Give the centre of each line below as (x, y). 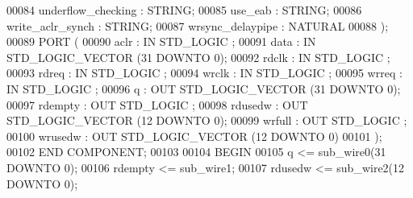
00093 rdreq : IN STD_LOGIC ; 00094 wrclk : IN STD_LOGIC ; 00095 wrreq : (204, 73)
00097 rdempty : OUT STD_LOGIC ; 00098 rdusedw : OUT (157, 104)
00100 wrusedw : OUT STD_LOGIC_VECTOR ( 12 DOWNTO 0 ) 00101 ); (194, 136)
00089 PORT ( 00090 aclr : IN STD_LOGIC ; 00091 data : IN (161, 41)
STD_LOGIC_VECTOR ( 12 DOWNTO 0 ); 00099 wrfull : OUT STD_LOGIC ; (207, 120)
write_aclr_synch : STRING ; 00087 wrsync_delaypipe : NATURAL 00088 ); (198, 25)
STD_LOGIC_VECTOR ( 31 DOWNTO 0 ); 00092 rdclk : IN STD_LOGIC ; (198, 57)
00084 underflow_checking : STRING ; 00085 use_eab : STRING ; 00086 (184, 10)
